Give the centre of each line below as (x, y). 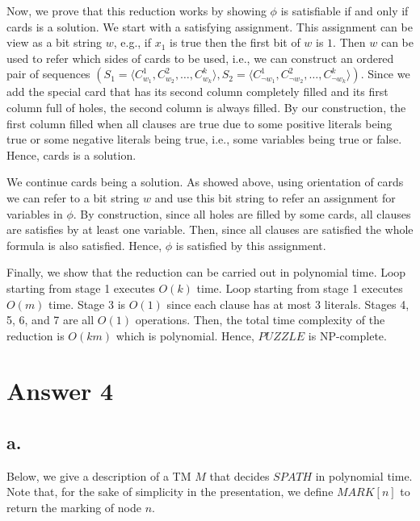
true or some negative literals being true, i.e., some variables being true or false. (204, 139)
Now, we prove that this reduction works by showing (136, 10)
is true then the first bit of (235, 42)
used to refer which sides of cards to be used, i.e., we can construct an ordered (200, 58)
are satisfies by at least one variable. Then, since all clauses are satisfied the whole (210, 229)
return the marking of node (74, 508)
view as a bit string (55, 42)
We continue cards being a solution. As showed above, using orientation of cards (205, 182)
